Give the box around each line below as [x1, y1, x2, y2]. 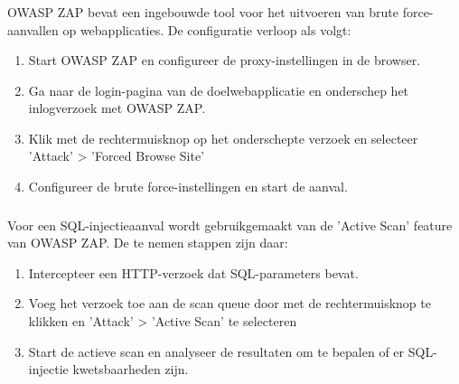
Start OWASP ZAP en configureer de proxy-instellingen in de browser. [28, 51, 421, 70]
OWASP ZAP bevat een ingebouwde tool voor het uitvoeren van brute [7, 2, 398, 21]
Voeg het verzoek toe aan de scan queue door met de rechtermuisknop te [28, 294, 431, 313]
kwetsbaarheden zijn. [72, 360, 189, 379]
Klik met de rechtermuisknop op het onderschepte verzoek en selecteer [28, 128, 418, 147]
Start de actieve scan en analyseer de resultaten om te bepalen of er [28, 342, 405, 361]
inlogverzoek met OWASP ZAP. [28, 98, 206, 117]
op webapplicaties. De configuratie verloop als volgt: [62, 20, 351, 39]
